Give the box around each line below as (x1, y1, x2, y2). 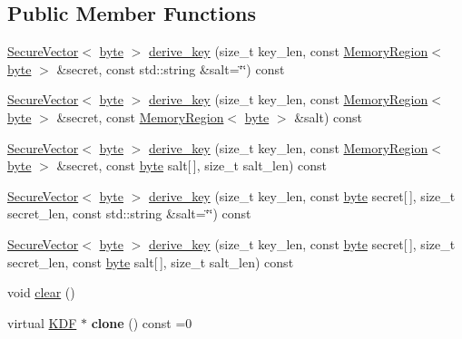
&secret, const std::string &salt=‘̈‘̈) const (56, 59, 285, 78)
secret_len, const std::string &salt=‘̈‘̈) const (7, 204, 251, 223)
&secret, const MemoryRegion (56, 107, 224, 126)
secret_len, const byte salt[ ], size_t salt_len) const (7, 252, 294, 271)
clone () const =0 (91, 313, 192, 332)
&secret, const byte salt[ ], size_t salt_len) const (56, 156, 328, 175)
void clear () (7, 283, 75, 302)
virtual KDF (7, 313, 77, 332)
